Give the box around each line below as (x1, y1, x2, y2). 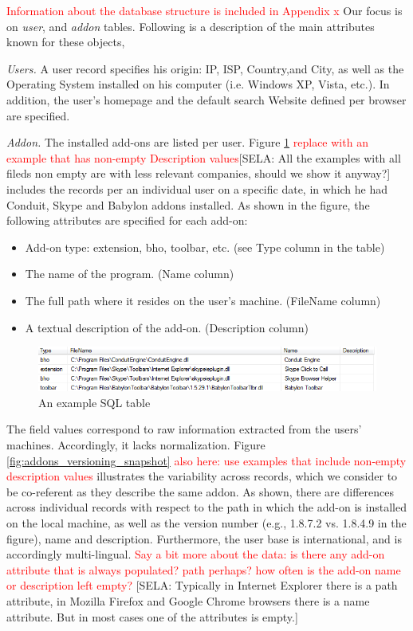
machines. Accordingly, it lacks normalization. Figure (6, 437, 265, 453)
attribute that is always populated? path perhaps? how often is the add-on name (6, 561, 401, 578)
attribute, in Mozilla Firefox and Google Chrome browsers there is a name (6, 592, 370, 609)
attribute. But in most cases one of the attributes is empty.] (6, 608, 298, 625)
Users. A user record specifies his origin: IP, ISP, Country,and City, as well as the (6, 60, 404, 76)
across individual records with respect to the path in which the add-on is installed (6, 499, 407, 515)
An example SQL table (38, 394, 151, 410)
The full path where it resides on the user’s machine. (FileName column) (25, 292, 381, 308)
